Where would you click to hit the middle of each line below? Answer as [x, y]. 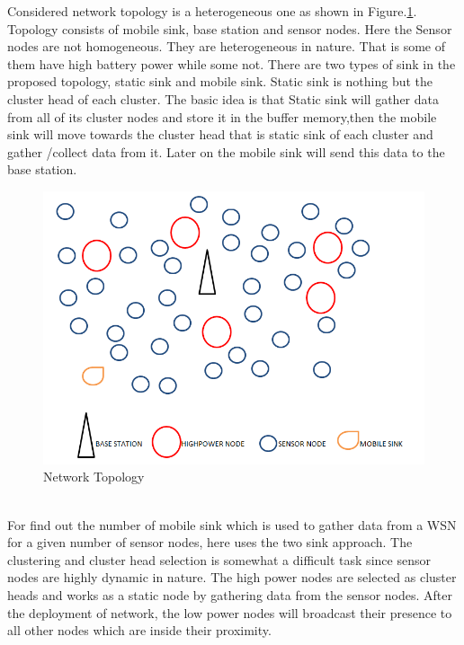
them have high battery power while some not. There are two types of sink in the [232, 63]
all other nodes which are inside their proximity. [139, 630]
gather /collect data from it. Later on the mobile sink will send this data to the [226, 151]
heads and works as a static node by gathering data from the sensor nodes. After [230, 594]
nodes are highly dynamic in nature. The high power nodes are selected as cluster [232, 577]
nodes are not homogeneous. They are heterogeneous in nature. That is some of [227, 46]
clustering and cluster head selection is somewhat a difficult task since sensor [219, 559]
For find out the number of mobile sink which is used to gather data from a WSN [232, 524]
